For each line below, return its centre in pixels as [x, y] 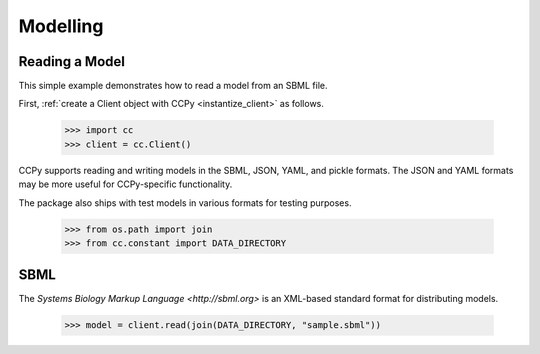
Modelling [61, 26]
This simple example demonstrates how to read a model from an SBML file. [173, 86]
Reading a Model [71, 61]
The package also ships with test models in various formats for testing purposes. [185, 202]
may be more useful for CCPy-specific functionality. [125, 184]
